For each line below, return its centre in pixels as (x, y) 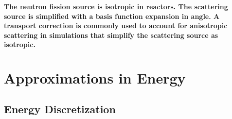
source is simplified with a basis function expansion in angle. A (112, 16)
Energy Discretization (60, 109)
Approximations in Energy (95, 78)
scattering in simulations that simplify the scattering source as (111, 35)
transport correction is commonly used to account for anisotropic (116, 25)
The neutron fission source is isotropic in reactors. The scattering (116, 6)
